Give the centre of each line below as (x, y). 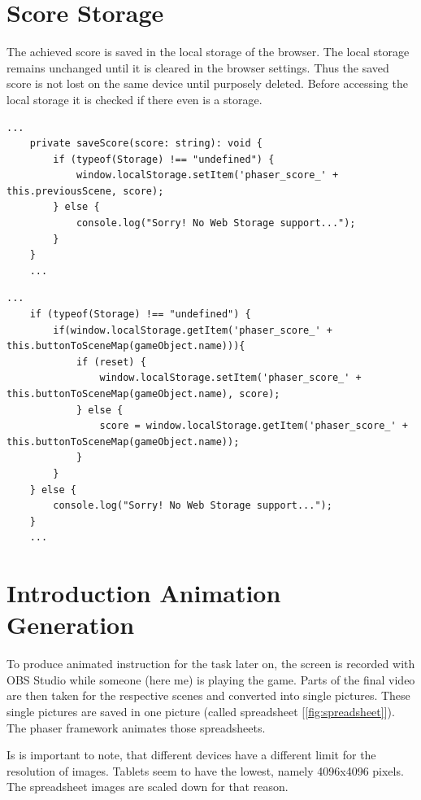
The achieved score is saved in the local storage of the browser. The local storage (208, 52)
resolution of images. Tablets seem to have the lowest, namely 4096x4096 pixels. (205, 770)
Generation (71, 625)
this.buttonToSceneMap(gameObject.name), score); (143, 394)
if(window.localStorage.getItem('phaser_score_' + (193, 330)
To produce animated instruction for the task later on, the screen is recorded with (211, 664)
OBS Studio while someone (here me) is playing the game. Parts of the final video (211, 679)
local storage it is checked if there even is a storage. (135, 99)
